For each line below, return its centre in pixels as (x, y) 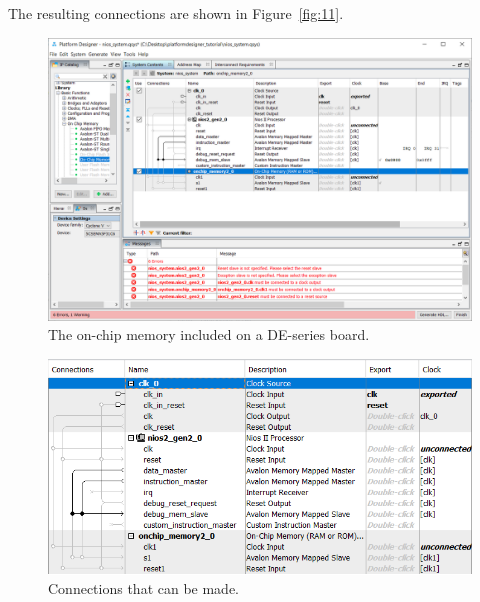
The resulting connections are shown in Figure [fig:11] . (176, 13)
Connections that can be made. (144, 588)
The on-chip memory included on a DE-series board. (209, 334)
